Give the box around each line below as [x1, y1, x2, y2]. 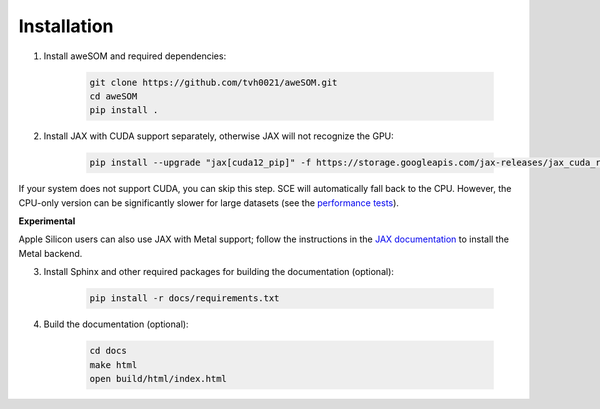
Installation [18, 15, 114, 37]
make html [89, 359, 138, 370]
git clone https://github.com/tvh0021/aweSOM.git [89, 76, 338, 88]
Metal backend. [18, 247, 83, 259]
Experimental [18, 215, 76, 227]
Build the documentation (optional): [43, 318, 189, 330]
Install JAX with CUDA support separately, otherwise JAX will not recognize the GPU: [43, 130, 394, 142]
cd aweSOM [89, 90, 138, 102]
